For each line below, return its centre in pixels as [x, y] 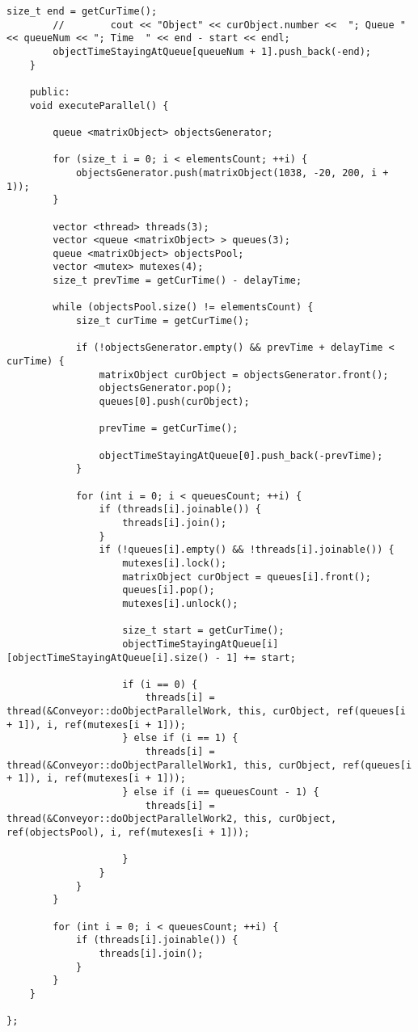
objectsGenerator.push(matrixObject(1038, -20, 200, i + [232, 173]
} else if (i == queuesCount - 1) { [221, 792]
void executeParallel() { [99, 105]
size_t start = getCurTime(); [203, 631]
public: [50, 92]
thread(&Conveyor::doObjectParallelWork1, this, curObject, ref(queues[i [209, 765]
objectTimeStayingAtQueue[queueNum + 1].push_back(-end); [212, 51]
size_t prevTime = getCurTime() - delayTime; [177, 281]
